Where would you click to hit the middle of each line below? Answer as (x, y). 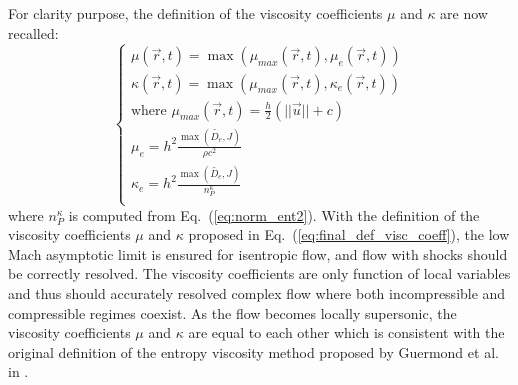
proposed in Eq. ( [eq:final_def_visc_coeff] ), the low (349, 234)
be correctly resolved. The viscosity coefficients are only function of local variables (259, 273)
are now (464, 13)
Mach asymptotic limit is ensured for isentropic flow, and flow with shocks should (258, 253)
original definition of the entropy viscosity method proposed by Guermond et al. (253, 351)
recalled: (33, 32)
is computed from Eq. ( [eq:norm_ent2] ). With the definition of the (274, 214)
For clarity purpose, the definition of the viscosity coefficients (195, 13)
